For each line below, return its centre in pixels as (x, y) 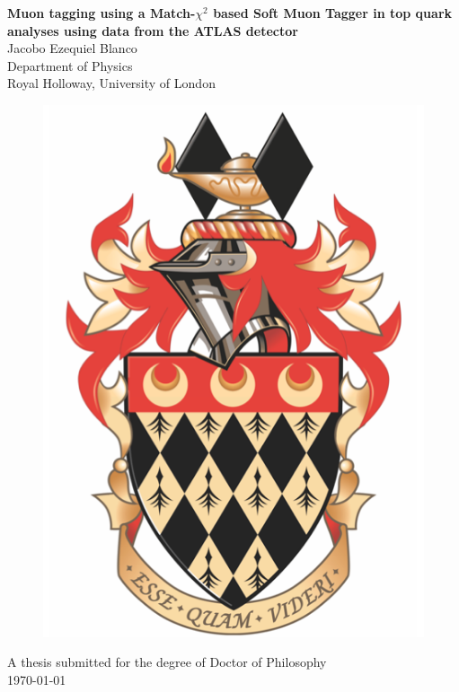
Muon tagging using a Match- (102, 13)
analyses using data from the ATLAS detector (153, 30)
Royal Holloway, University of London (111, 83)
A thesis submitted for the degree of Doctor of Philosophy (167, 662)
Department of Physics (70, 65)
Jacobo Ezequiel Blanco (72, 48)
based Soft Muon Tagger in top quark (333, 13)
